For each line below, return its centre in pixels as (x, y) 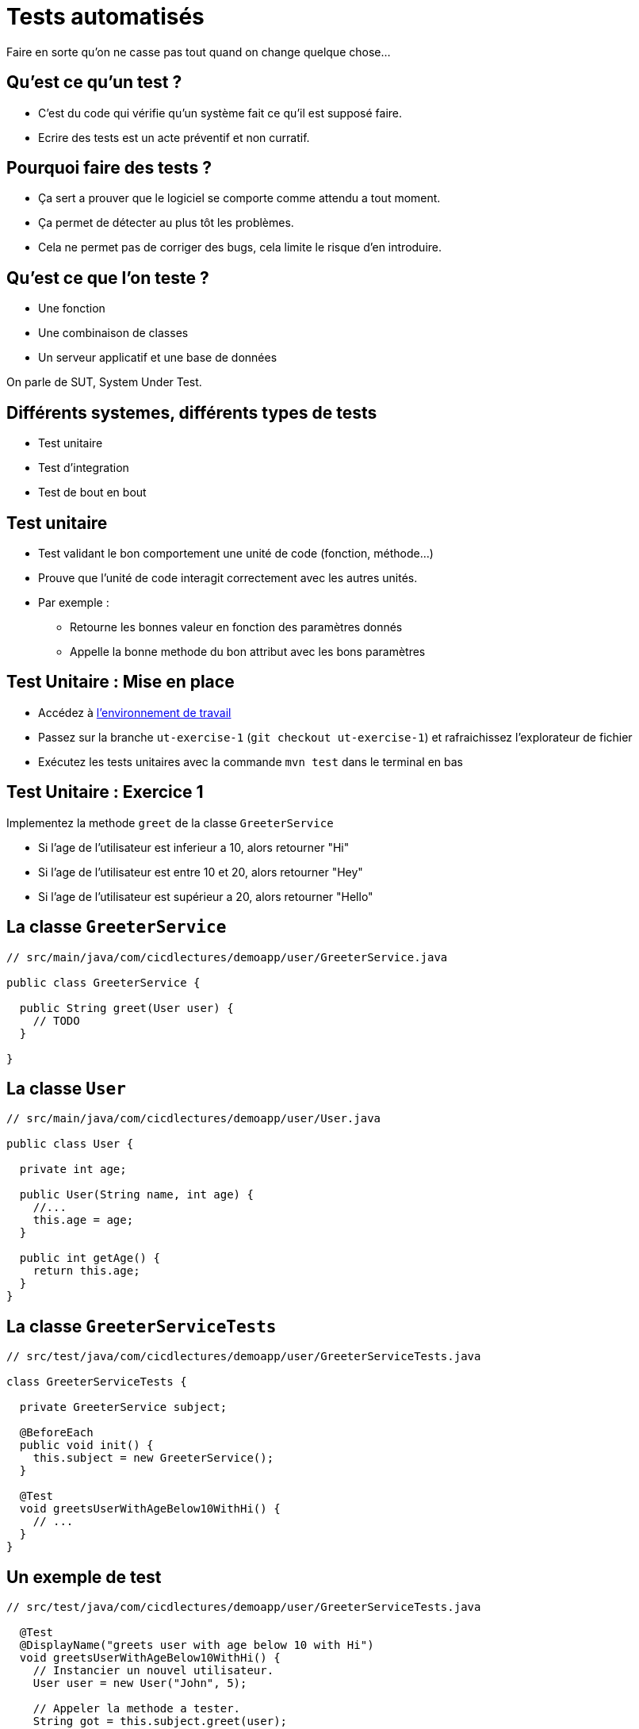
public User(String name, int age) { (136, 1195)
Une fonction (72, 309)
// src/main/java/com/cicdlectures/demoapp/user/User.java (194, 1119)
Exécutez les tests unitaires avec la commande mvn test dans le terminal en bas (251, 761)
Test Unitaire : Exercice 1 (105, 792)
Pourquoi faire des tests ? (109, 168)
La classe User (66, 1088)
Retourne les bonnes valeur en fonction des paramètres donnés (236, 627)
